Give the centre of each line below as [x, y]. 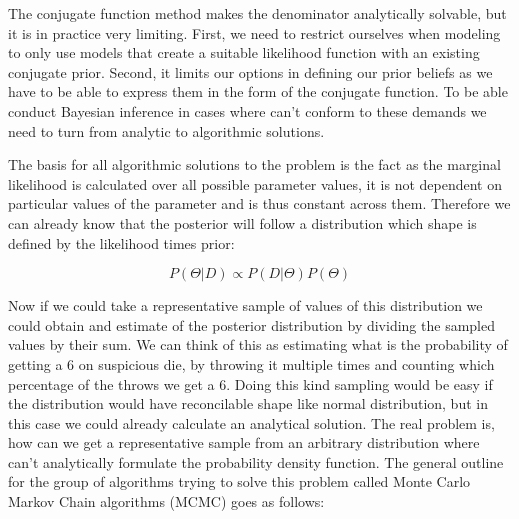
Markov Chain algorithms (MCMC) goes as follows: [166, 501]
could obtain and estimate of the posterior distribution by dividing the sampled [251, 324]
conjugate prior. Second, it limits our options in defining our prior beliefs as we [250, 71]
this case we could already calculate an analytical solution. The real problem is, [251, 422]
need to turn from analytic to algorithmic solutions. [166, 130]
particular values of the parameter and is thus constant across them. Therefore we [259, 203]
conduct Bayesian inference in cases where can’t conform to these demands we [247, 110]
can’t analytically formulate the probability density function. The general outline [256, 461]
